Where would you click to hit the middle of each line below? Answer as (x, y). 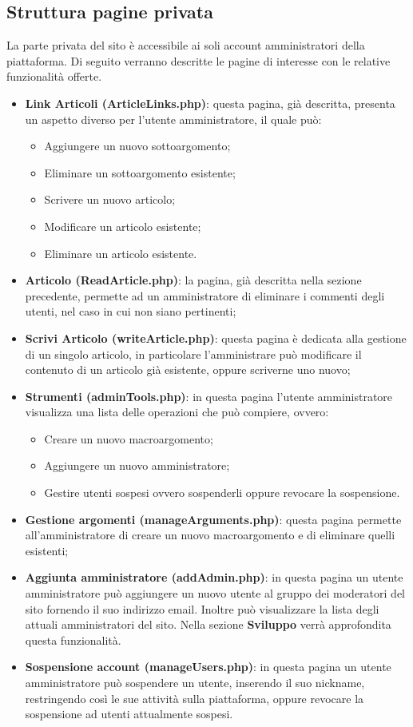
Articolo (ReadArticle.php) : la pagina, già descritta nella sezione (193, 280)
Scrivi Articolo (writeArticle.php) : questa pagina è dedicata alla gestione (216, 338)
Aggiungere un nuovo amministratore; (137, 465)
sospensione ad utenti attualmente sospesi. (129, 714)
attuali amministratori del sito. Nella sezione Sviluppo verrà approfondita (208, 624)
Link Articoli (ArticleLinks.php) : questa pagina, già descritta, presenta (210, 103)
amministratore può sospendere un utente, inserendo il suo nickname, (195, 683)
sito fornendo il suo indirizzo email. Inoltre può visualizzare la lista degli (202, 608)
